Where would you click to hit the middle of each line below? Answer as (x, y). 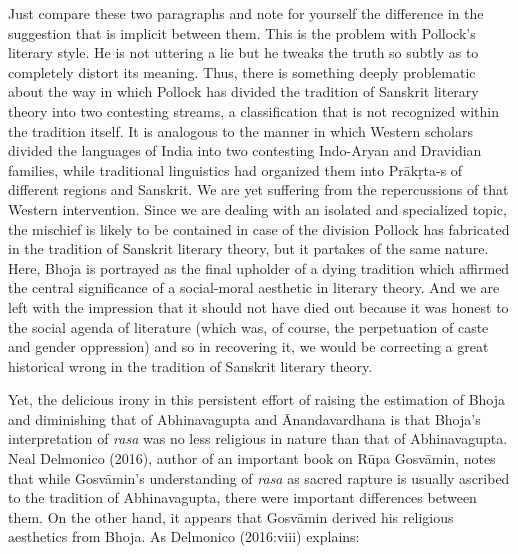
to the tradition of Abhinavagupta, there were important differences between (242, 497)
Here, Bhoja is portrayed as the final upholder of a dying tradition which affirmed (259, 267)
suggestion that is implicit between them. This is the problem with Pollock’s (242, 32)
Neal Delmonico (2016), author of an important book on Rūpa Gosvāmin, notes (252, 458)
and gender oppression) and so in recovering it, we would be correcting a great (248, 346)
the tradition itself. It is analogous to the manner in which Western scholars (240, 130)
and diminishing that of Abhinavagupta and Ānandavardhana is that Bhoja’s (244, 418)
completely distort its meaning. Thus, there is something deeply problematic (242, 71)
